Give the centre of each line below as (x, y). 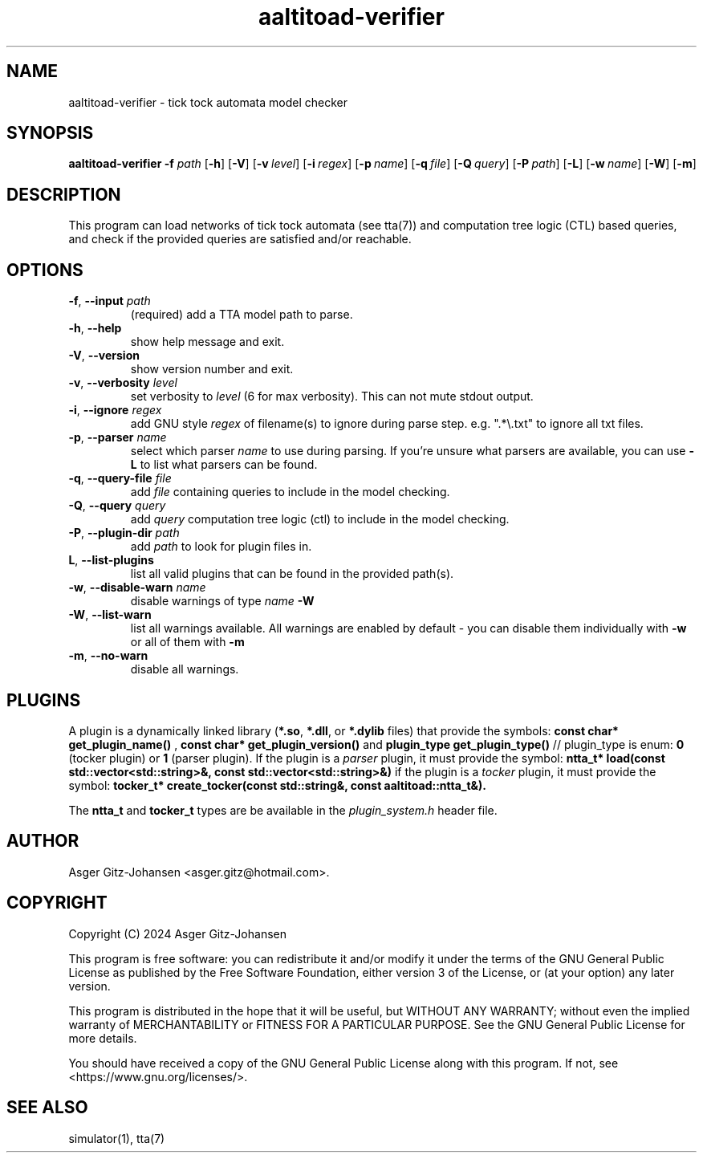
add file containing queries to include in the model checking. (290, 492)
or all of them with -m (187, 642)
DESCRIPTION (64, 194)
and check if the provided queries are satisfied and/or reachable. (240, 239)
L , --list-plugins (111, 560)
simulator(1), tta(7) (117, 1138)
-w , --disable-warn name (137, 588)
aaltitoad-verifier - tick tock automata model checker (208, 102)
